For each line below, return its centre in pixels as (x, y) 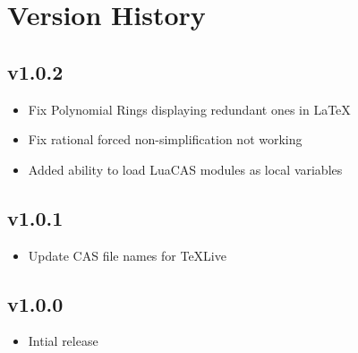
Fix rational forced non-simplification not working (165, 139)
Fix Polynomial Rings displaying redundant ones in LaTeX (189, 109)
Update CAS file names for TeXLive (127, 255)
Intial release (63, 341)
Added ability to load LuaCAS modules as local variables (185, 169)
